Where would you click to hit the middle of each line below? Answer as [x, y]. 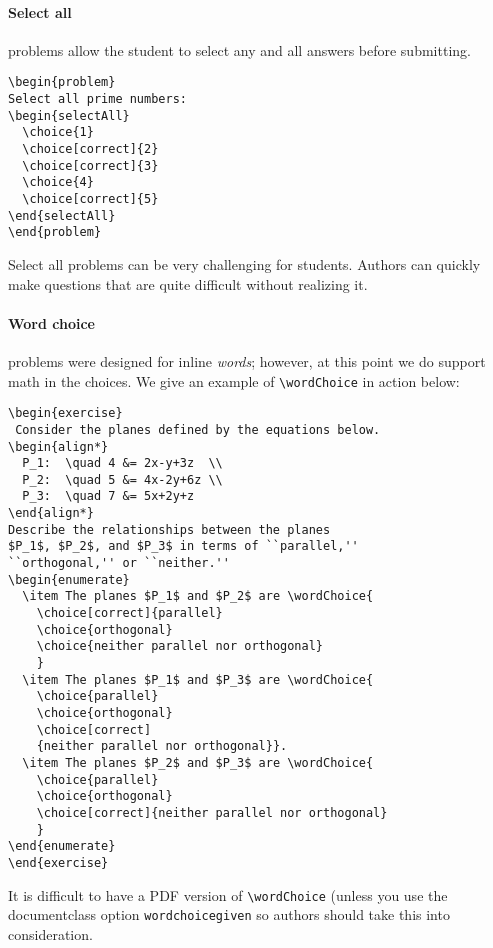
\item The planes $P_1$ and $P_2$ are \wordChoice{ [198, 596]
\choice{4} [58, 182]
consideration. [50, 933]
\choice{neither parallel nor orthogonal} [179, 646]
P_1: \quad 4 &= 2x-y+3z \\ [122, 463]
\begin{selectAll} [69, 115]
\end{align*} [51, 513]
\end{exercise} [58, 862]
